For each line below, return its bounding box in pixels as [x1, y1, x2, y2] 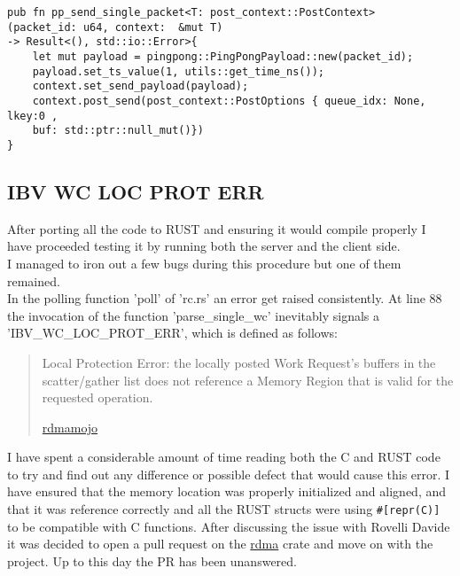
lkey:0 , [7, 109, 58, 122]
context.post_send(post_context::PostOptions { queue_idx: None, [32, 94, 426, 107]
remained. [7, 271, 60, 290]
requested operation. [42, 388, 153, 407]
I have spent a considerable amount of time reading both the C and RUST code [7, 448, 441, 466]
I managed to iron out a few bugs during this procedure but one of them [7, 253, 402, 272]
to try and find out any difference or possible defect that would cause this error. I [7, 464, 450, 483]
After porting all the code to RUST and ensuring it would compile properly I [7, 219, 426, 237]
